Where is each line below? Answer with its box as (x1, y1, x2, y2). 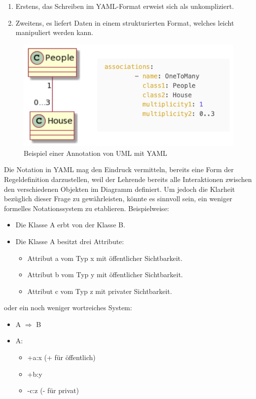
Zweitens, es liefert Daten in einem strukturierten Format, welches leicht (15, 17, 234, 28)
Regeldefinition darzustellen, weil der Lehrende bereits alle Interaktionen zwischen (4, 174, 252, 184)
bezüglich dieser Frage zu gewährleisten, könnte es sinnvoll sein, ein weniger (4, 193, 232, 204)
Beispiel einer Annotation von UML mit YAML (24, 147, 167, 158)
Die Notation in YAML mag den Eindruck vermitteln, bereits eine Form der (4, 164, 234, 175)
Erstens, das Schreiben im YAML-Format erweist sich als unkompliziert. (15, 1, 234, 11)
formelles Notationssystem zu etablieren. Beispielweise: (4, 203, 169, 213)
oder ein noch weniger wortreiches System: (4, 302, 132, 313)
